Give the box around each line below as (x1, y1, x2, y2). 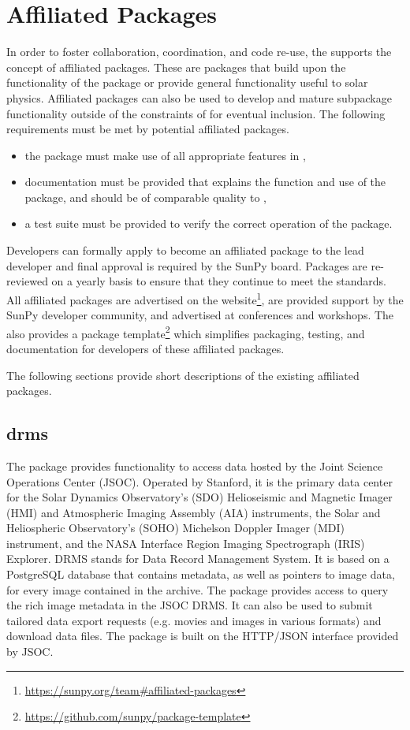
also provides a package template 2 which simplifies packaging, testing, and (6, 322, 365, 341)
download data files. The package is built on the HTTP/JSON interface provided (6, 628, 399, 644)
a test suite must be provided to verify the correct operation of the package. (24, 215, 393, 232)
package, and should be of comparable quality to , (24, 188, 266, 205)
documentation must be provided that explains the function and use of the (24, 173, 386, 190)
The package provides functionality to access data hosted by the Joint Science (6, 457, 383, 474)
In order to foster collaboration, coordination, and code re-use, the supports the (6, 43, 392, 60)
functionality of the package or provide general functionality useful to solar (6, 74, 368, 91)
